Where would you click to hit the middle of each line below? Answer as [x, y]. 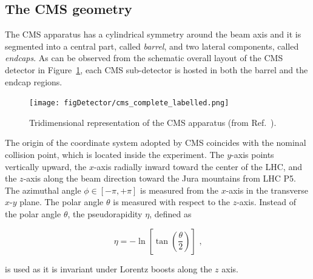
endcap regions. [34, 81]
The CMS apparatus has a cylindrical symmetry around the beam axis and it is [153, 34]
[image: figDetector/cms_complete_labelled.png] [129, 103]
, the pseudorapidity [105, 213]
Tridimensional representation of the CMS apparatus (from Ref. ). [153, 122]
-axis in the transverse [267, 190]
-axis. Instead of [266, 202]
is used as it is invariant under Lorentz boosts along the [109, 268]
